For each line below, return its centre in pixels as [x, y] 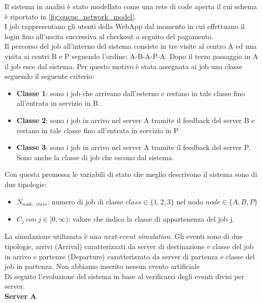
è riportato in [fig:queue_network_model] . [71, 16]
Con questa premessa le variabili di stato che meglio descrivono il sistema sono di [131, 174]
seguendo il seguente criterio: [50, 76]
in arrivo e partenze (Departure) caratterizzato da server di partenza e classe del [130, 256]
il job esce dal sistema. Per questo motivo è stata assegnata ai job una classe [124, 66]
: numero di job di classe [85, 201]
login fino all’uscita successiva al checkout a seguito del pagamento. [109, 36]
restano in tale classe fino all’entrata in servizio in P [97, 130]
